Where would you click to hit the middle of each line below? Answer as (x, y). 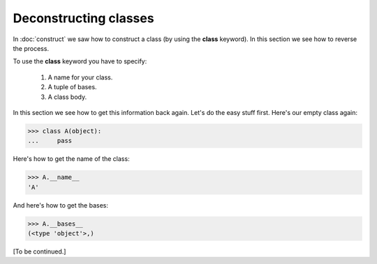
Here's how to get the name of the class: (71, 159)
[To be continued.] (39, 251)
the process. (31, 48)
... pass (50, 141)
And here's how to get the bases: (60, 205)
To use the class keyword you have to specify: (80, 61)
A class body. (67, 97)
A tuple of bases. (72, 87)
